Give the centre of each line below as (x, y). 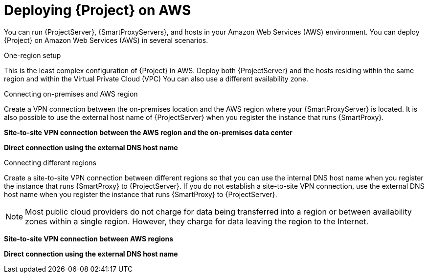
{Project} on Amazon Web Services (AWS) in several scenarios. (106, 40)
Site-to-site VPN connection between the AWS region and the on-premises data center (148, 132)
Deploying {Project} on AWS (98, 10)
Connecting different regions (50, 162)
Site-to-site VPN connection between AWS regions (89, 238)
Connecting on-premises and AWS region (71, 94)
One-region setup (33, 55)
